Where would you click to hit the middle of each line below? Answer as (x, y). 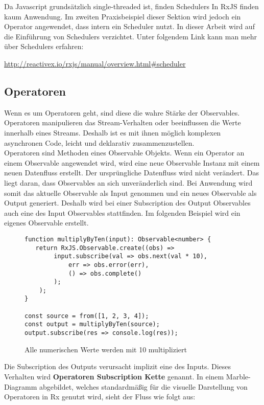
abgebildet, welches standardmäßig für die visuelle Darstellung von (143, 386)
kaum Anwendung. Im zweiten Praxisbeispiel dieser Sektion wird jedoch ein (123, 16)
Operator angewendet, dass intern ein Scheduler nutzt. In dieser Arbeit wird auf (129, 26)
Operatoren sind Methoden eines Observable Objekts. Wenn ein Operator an (124, 153)
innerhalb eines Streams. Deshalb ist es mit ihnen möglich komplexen (113, 132)
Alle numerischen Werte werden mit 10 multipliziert (106, 349)
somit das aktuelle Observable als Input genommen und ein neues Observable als (130, 193)
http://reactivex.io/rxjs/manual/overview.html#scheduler (95, 63)
